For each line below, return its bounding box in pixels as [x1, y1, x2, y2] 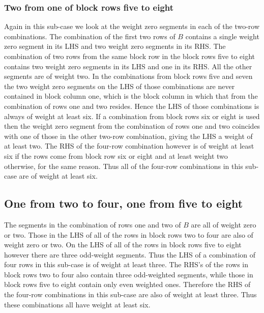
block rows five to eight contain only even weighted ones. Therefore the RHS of [4, 279, 251, 290]
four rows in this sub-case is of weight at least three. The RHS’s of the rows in [4, 259, 249, 270]
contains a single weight [185, 31, 259, 41]
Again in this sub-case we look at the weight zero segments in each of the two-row [4, 21, 260, 32]
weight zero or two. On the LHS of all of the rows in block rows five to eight [4, 239, 242, 250]
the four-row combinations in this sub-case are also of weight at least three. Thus [4, 289, 257, 300]
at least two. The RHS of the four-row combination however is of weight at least [4, 140, 254, 151]
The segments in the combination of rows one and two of [4, 219, 181, 230]
